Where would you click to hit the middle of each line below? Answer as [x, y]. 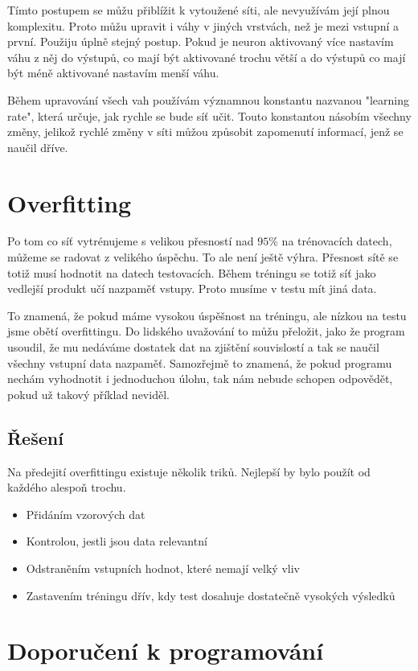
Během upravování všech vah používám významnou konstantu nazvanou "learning [208, 99]
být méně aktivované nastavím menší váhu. [113, 73]
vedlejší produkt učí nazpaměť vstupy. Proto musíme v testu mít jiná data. [192, 288]
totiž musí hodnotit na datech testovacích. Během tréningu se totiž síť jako [192, 272]
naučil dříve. [38, 147]
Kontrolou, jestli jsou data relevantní [117, 541]
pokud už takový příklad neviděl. [88, 394]
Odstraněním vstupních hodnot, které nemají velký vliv [163, 568]
